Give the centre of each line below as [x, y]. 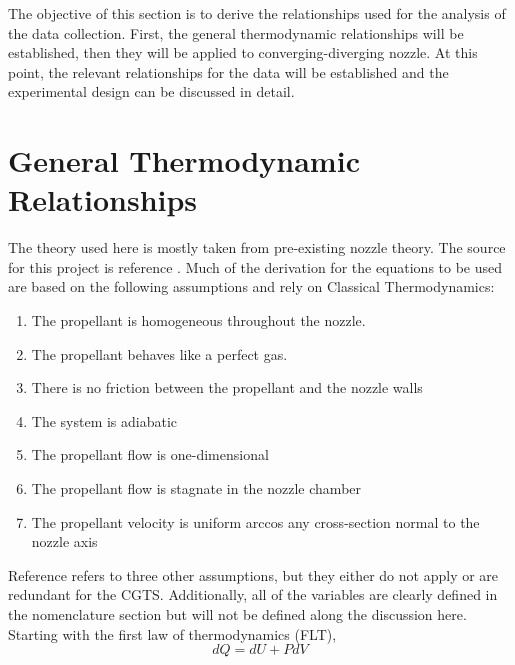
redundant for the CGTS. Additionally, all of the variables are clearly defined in [253, 594]
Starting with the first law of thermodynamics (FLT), [172, 633]
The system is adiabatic [104, 420]
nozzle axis [64, 541]
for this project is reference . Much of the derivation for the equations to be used [255, 266]
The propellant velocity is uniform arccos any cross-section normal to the [255, 521]
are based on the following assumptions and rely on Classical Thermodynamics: [251, 286]
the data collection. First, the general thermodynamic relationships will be [236, 32]
